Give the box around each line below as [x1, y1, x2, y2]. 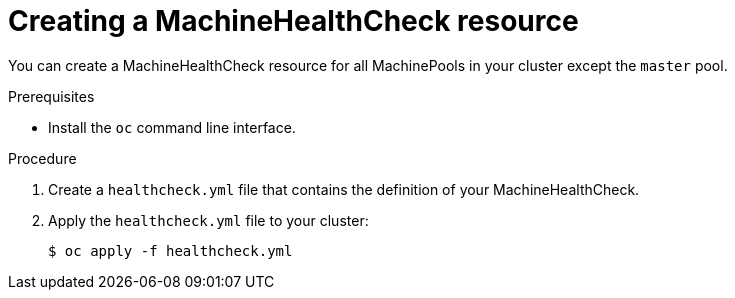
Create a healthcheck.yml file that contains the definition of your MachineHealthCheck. [48, 180, 640, 198]
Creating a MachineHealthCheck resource [8, 4, 579, 38]
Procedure [8, 149, 77, 167]
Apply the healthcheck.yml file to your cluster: [48, 211, 369, 229]
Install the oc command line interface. [48, 118, 296, 136]
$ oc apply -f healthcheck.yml [48, 242, 293, 259]
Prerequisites [8, 87, 95, 105]
